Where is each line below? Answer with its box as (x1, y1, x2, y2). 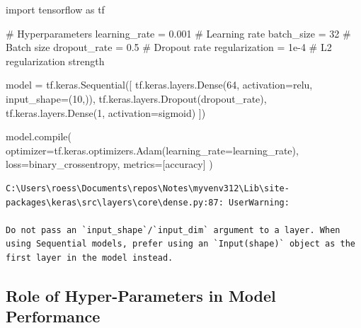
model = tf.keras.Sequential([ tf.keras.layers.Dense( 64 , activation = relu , (6, 77, 313, 92)
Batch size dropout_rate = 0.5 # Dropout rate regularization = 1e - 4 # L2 (6, 40, 332, 55)
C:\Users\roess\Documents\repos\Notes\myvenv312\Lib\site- (6, 183, 290, 193)
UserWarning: (228, 197, 290, 208)
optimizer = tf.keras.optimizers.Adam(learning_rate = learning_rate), (6, 142, 299, 157)
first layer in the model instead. (6, 252, 173, 263)
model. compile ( (6, 129, 71, 144)
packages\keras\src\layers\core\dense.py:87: (6, 197, 224, 208)
